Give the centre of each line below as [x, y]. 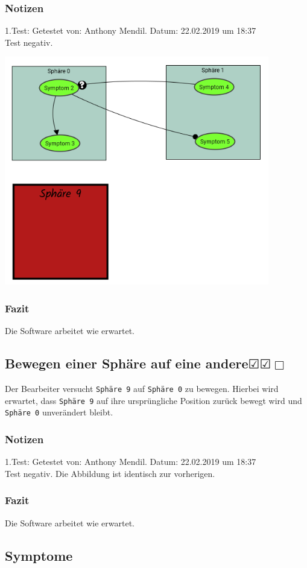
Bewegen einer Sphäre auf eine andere [127, 363]
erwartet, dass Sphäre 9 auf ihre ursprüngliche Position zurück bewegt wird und [153, 400]
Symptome [39, 555]
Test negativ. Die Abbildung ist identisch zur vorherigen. [110, 473]
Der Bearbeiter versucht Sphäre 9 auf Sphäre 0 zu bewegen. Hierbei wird [142, 388]
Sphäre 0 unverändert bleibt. [59, 412]
